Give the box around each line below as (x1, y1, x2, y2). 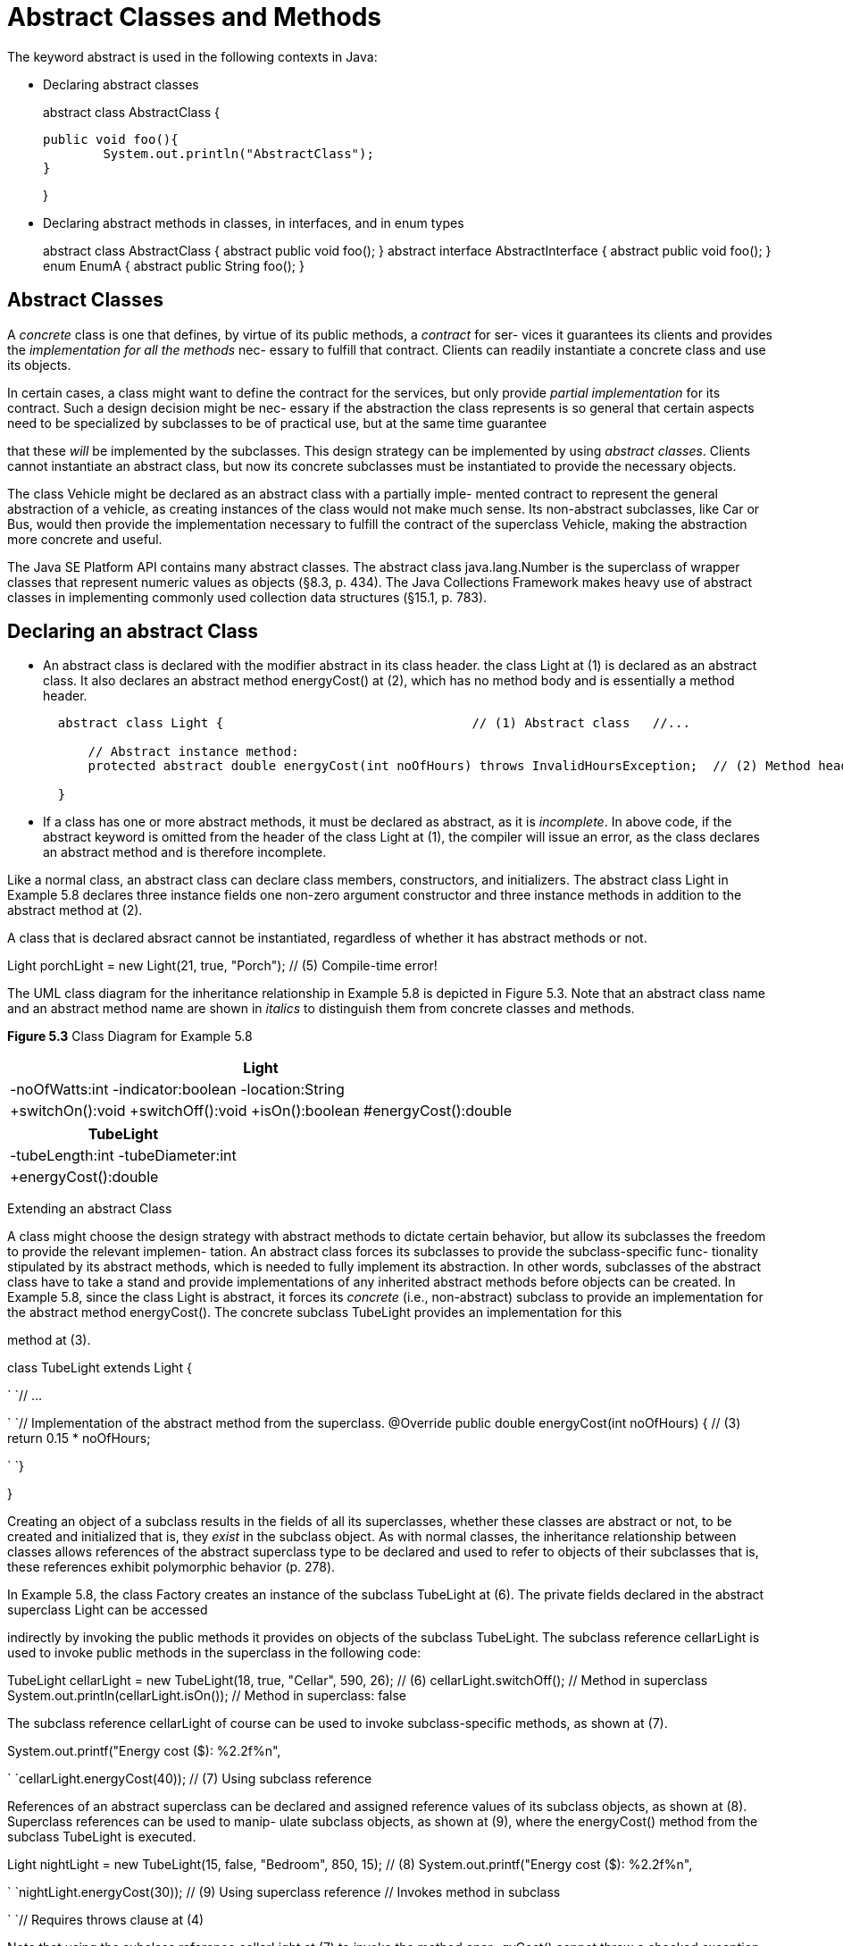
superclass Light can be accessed (7, 1602, 208, 1618)
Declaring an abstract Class (7, 620, 259, 643)
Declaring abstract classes (43, 76, 199, 92)
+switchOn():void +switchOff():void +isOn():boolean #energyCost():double (10, 1102, 513, 1120)
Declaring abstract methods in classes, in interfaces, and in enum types (43, 214, 464, 231)
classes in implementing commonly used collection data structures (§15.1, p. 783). (7, 589, 488, 605)
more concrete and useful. (7, 531, 163, 547)
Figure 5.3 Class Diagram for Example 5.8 (7, 1028, 253, 1044)
